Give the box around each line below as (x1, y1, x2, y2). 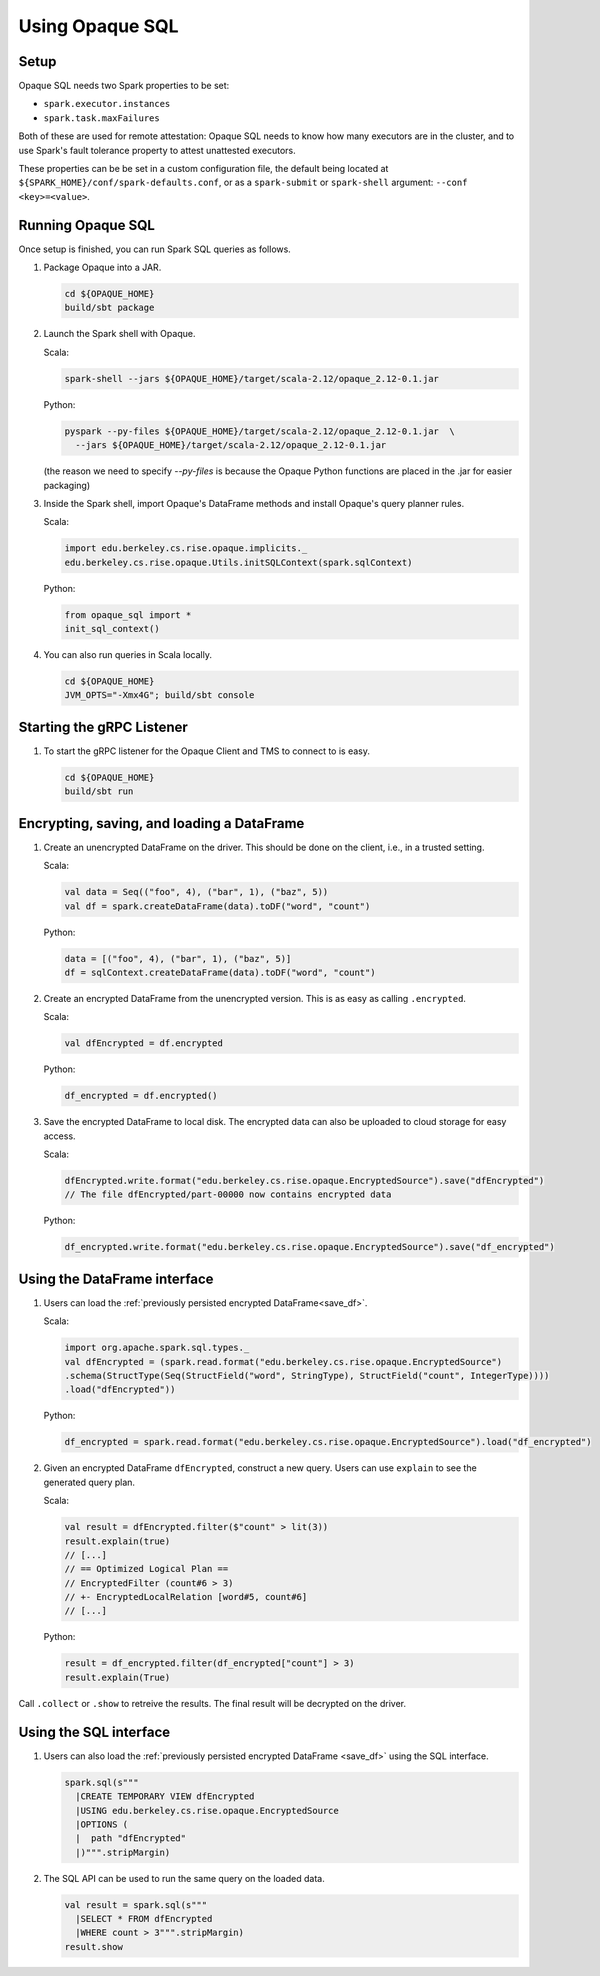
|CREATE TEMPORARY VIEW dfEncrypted (75, 1791, 255, 1802)
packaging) (43, 479, 91, 491)
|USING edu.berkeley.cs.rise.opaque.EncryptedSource (75, 1805, 339, 1816)
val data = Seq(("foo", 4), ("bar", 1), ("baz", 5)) (64, 886, 329, 898)
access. (43, 1130, 76, 1142)
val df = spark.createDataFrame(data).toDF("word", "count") (64, 900, 371, 912)
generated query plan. (43, 1476, 135, 1488)
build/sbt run (64, 786, 134, 797)
